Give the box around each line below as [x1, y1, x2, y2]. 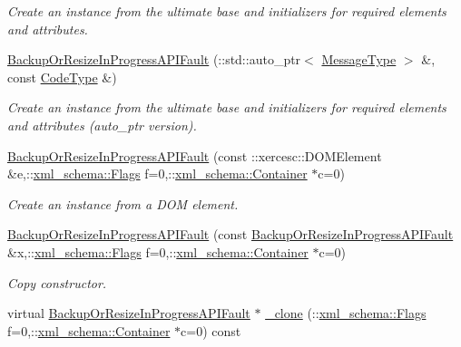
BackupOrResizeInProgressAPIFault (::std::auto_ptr [7, 50, 301, 69]
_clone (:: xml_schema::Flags [265, 304, 427, 323]
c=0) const [181, 321, 241, 340]
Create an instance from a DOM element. [7, 194, 239, 213]
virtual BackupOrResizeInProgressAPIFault [7, 304, 250, 323]
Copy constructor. [7, 273, 107, 292]
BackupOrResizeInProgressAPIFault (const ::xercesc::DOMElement [7, 146, 382, 165]
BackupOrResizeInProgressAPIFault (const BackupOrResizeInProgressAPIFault [7, 225, 454, 244]
